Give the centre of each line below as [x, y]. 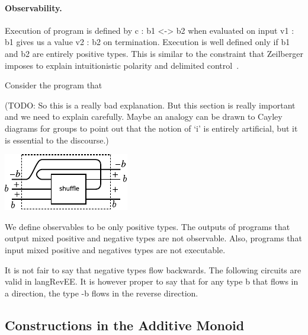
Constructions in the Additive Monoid [125, 325]
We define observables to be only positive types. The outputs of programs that [147, 226]
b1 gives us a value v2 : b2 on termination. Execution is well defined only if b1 [147, 42]
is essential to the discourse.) [57, 140]
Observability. [33, 7]
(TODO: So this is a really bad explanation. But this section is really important [150, 105]
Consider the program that [54, 85]
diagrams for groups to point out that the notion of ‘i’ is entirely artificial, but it [151, 128]
